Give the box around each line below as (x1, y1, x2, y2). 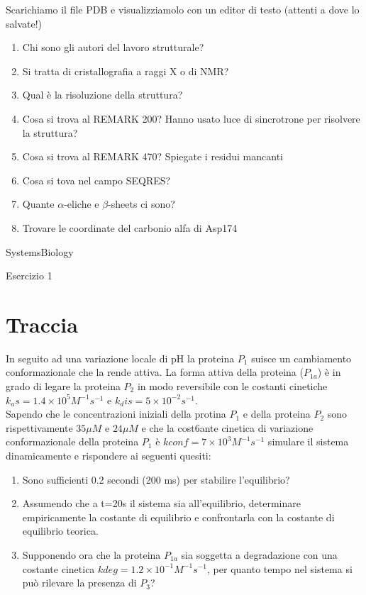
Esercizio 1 (6, 268, 52, 283)
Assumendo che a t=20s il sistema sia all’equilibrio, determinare (22, 496, 301, 511)
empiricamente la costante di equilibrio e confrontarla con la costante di (22, 509, 335, 524)
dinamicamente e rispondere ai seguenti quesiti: (6, 448, 211, 462)
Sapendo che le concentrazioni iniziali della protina (6, 406, 226, 421)
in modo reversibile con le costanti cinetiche (137, 379, 328, 394)
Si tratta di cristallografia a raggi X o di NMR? (22, 63, 229, 78)
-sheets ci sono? (108, 196, 175, 211)
